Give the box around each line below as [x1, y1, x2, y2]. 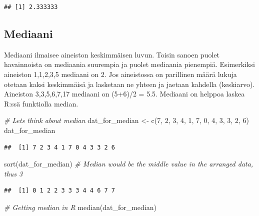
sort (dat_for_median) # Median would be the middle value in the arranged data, [4, 158, 253, 169]
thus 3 [4, 168, 23, 178]
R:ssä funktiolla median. [4, 98, 78, 108]
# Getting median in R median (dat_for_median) [4, 201, 156, 212]
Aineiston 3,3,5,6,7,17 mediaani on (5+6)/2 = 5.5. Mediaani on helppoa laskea [4, 88, 245, 99]
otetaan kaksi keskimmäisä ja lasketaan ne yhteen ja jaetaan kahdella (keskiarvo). [4, 78, 255, 89]
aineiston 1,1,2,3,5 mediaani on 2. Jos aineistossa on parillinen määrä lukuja [4, 68, 237, 79]
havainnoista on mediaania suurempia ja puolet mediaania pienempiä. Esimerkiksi [4, 59, 255, 69]
